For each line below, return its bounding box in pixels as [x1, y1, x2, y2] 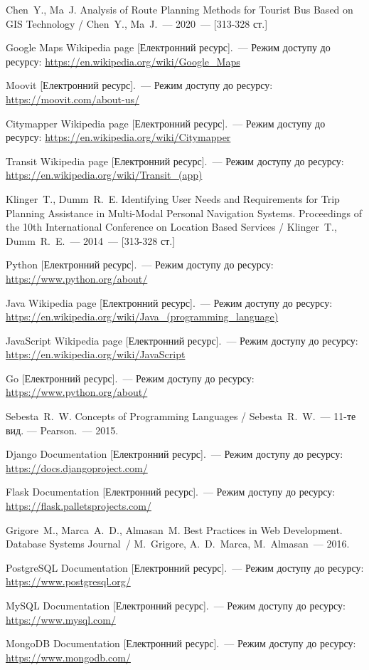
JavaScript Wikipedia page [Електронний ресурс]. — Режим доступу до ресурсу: [6, 333, 358, 347]
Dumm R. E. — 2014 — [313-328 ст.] [6, 233, 176, 248]
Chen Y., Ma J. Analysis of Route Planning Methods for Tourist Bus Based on [6, 2, 353, 16]
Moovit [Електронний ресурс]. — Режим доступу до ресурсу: [6, 78, 273, 93]
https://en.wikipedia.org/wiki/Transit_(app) [6, 167, 203, 182]
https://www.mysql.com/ [6, 612, 116, 627]
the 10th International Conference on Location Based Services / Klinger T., [6, 219, 337, 234]
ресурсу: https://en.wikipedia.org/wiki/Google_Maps [6, 53, 240, 68]
